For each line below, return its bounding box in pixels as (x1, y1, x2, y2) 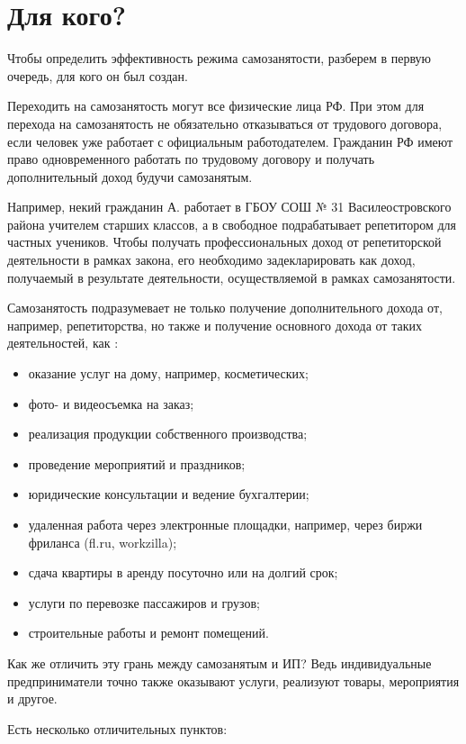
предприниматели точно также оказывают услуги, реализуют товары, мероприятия (7, 671, 460, 690)
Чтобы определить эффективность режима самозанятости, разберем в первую (7, 49, 431, 68)
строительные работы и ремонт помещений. (28, 623, 269, 642)
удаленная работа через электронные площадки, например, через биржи (28, 515, 423, 533)
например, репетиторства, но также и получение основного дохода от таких (7, 315, 422, 334)
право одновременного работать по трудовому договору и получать (7, 150, 375, 168)
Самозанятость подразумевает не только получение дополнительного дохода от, (7, 298, 443, 317)
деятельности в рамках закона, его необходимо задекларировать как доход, (7, 250, 416, 269)
